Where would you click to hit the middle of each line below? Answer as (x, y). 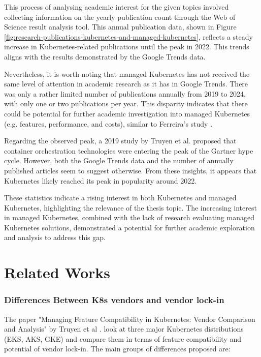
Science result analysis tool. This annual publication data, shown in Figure (120, 27)
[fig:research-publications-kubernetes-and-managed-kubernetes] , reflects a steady (128, 36)
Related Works (57, 272)
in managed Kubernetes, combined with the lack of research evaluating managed (129, 217)
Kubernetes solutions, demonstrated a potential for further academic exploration (129, 227)
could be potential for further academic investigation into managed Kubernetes (127, 113)
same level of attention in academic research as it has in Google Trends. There (126, 84)
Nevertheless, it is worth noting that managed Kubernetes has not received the (127, 73)
